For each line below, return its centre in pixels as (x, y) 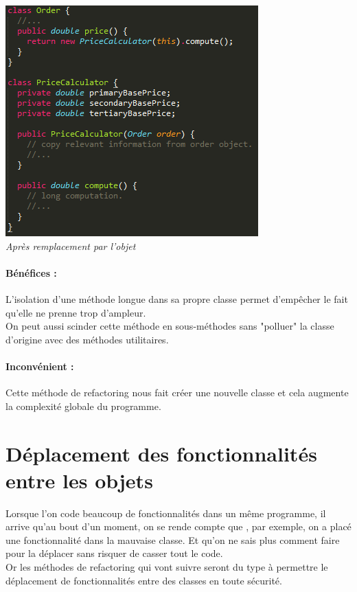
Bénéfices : (31, 272)
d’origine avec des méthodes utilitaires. (87, 339)
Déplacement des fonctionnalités (161, 453)
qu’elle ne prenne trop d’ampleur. (76, 312)
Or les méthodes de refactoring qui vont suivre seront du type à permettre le (167, 567)
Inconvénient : (40, 366)
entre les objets (79, 480)
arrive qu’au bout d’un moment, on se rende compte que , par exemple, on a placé (178, 526)
